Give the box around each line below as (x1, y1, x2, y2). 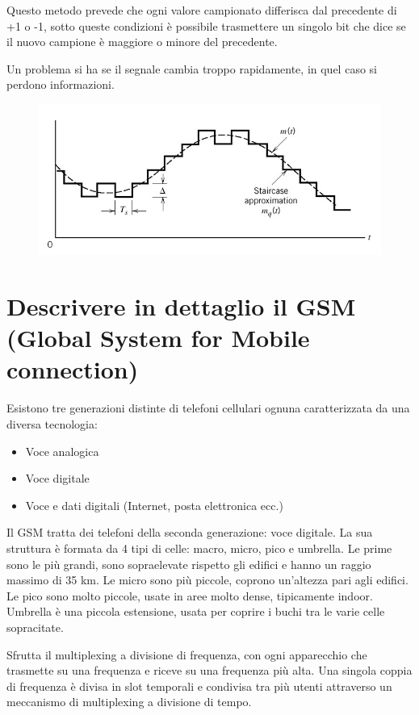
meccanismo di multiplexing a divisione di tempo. (6, 693, 252, 710)
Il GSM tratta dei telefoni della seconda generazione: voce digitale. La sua (6, 524, 373, 541)
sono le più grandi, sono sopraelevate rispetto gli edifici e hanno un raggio (6, 555, 371, 572)
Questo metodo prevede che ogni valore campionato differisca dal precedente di (6, 2, 397, 18)
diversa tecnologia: (6, 415, 98, 432)
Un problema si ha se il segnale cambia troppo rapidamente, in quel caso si (6, 60, 377, 77)
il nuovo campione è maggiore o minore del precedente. (6, 33, 278, 50)
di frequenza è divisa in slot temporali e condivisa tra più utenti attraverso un (6, 677, 392, 694)
